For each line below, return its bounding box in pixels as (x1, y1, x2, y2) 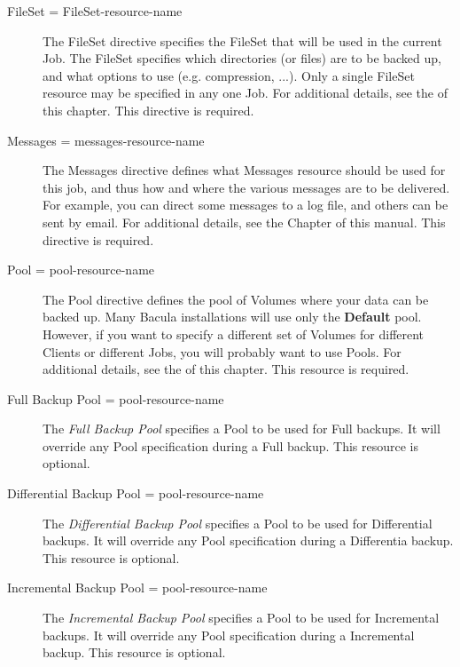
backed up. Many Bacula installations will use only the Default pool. (43, 307, 422, 326)
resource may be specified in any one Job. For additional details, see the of (43, 83, 448, 102)
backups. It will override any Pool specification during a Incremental (43, 625, 415, 644)
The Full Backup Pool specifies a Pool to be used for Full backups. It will (43, 419, 441, 438)
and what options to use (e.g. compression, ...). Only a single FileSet (43, 66, 415, 84)
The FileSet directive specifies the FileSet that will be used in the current (43, 31, 442, 50)
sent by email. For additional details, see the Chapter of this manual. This (43, 212, 446, 231)
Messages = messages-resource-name (7, 131, 205, 149)
